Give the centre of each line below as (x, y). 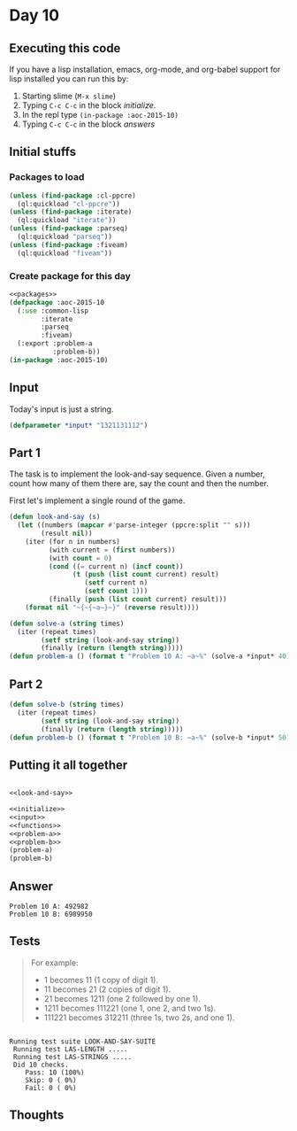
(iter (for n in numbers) (73, 541)
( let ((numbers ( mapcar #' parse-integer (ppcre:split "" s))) (134, 525)
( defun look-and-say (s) (55, 517)
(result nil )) (67, 534)
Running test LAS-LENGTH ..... (70, 1049)
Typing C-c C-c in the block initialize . (89, 105)
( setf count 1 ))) (116, 591)
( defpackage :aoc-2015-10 (57, 302)
